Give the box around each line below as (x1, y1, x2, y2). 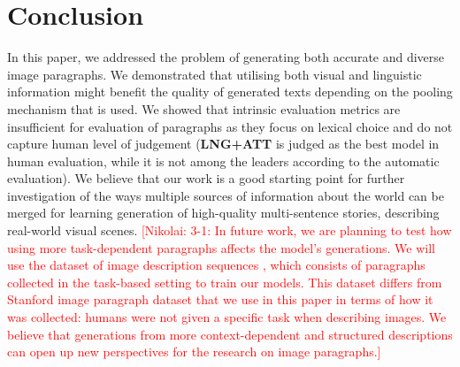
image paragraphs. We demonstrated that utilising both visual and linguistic (7, 65, 422, 83)
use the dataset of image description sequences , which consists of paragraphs (7, 256, 425, 274)
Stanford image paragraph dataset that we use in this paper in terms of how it (7, 290, 433, 309)
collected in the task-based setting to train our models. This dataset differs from (7, 272, 442, 291)
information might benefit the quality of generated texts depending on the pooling (7, 82, 453, 101)
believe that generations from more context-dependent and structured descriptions (7, 325, 453, 343)
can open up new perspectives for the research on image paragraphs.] (7, 342, 381, 361)
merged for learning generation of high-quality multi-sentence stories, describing (7, 203, 440, 222)
